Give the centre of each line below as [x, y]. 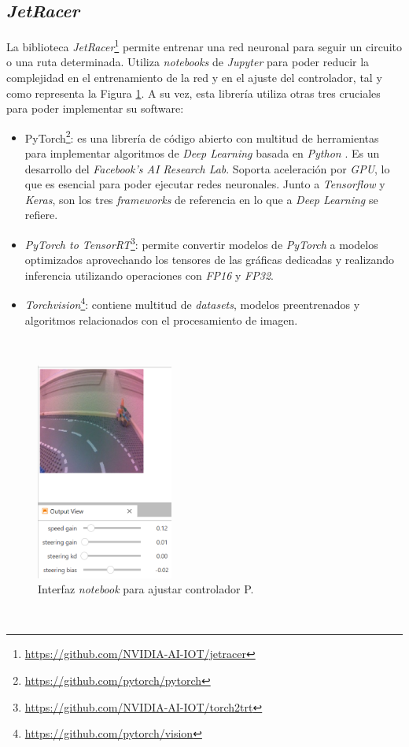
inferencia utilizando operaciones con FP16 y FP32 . [149, 275]
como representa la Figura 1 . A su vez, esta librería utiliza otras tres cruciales [193, 93]
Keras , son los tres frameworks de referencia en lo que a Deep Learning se [201, 199]
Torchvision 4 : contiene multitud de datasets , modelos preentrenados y [192, 303]
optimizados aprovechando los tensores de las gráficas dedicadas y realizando [210, 260]
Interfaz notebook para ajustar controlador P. [146, 589]
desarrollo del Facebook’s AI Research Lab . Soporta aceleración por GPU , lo [207, 168]
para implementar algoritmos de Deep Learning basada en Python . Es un [202, 153]
